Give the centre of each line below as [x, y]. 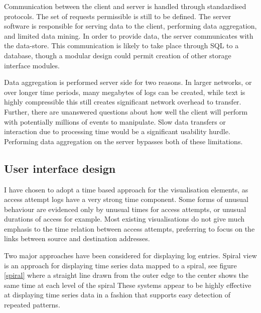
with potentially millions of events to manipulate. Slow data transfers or [115, 121]
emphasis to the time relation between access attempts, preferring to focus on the [129, 228]
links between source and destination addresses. [77, 238]
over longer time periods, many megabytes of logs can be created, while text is [125, 92]
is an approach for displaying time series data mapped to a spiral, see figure [120, 265]
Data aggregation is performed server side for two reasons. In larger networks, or [128, 82]
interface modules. [32, 65]
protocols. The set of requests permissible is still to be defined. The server [118, 16]
